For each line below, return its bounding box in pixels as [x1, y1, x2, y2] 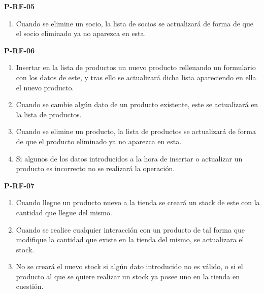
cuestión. [16, 281, 44, 291]
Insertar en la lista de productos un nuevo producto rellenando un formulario [16, 62, 256, 73]
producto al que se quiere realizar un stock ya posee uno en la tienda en [16, 271, 240, 281]
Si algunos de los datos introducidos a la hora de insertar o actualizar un [16, 153, 243, 164]
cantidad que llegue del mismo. [16, 207, 112, 217]
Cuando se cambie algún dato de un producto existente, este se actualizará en [16, 99, 258, 110]
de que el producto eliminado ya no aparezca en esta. [16, 136, 182, 146]
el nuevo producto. [16, 82, 74, 92]
